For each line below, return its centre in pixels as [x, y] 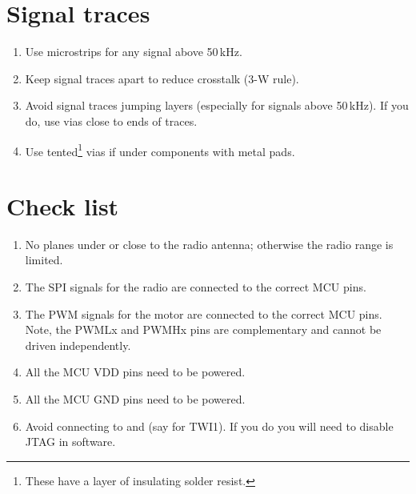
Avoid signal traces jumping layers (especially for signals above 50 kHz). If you [217, 105]
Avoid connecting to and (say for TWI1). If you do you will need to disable [209, 426]
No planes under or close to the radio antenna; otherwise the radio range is [209, 244]
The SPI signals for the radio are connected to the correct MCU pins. [196, 287]
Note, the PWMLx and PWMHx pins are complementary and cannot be [203, 329]
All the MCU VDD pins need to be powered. [135, 372]
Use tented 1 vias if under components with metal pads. [160, 150]
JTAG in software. [70, 442]
